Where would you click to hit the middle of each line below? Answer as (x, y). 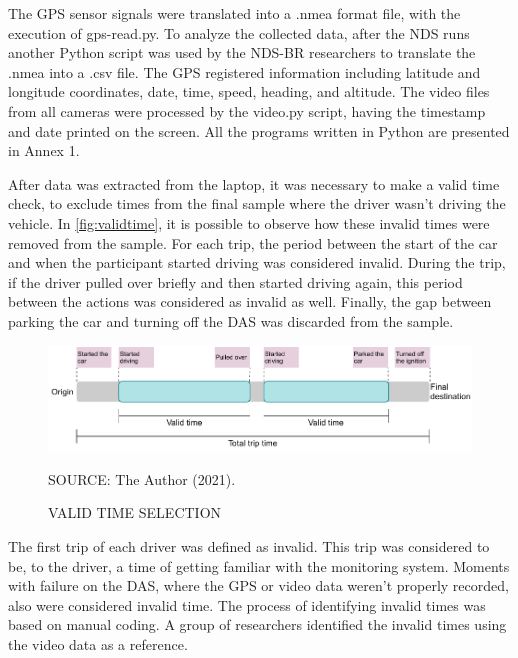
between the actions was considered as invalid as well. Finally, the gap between (250, 301)
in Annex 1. (44, 150)
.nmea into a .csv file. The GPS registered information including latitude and (244, 71)
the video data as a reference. (98, 643)
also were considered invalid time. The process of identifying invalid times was (247, 604)
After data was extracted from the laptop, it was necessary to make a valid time (254, 183)
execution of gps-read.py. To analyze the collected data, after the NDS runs (239, 32)
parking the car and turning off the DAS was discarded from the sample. (231, 320)
